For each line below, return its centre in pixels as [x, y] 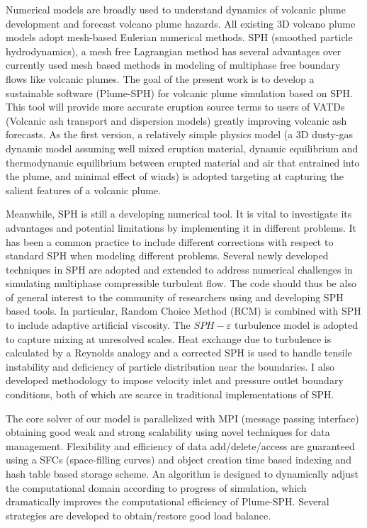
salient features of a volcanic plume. [84, 190]
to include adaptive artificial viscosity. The [98, 325]
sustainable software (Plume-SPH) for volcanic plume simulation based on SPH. [179, 92]
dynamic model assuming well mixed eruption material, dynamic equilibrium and [182, 148]
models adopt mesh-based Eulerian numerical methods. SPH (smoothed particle [179, 37]
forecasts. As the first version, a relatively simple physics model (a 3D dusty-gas [179, 134]
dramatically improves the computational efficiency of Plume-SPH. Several [168, 501]
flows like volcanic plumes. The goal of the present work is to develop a [160, 78]
